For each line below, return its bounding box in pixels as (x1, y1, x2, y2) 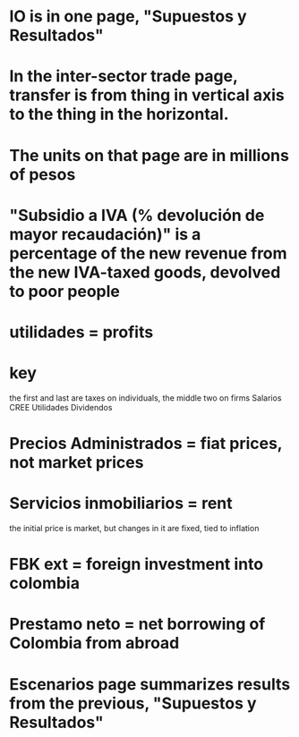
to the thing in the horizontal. (9, 105, 230, 124)
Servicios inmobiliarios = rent (9, 494, 233, 513)
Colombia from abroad (9, 633, 180, 654)
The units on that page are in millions (9, 145, 289, 165)
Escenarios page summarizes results (9, 673, 291, 694)
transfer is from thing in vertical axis (9, 85, 285, 106)
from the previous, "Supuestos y (9, 693, 257, 713)
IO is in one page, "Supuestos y (9, 6, 248, 27)
